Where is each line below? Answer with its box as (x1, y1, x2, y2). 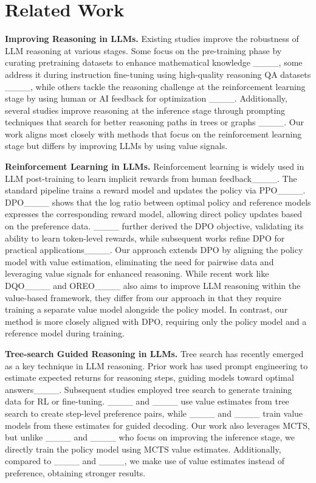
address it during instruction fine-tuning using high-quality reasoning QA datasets (5, 68, 311, 80)
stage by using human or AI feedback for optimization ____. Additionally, (5, 92, 287, 105)
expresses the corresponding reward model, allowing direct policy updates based (5, 207, 303, 220)
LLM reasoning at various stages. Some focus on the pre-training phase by (5, 44, 282, 57)
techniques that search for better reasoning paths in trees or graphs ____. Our (5, 116, 304, 128)
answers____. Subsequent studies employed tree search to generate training (5, 383, 292, 395)
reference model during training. (5, 327, 125, 339)
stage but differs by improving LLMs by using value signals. (5, 139, 228, 152)
